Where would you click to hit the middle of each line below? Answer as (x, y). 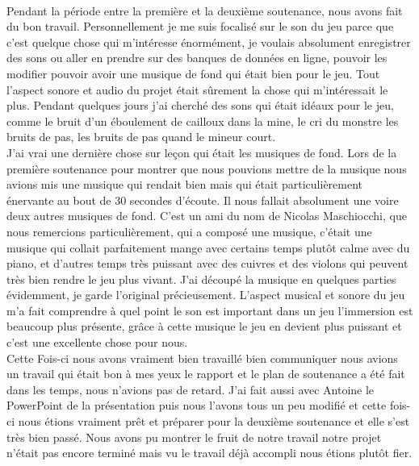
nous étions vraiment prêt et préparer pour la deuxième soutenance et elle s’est (214, 421)
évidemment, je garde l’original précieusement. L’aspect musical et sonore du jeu (206, 295)
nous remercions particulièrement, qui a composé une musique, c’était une (189, 231)
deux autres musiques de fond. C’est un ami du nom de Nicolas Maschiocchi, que (207, 216)
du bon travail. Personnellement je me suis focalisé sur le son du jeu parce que (200, 26)
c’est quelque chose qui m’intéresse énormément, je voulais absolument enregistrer (209, 42)
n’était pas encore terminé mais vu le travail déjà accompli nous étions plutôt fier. (209, 453)
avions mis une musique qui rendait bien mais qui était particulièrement (185, 184)
